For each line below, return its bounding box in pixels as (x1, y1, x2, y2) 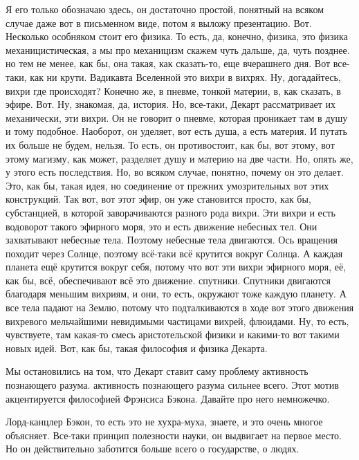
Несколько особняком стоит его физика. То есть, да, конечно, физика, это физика (6, 29, 348, 44)
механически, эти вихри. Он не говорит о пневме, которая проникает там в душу (6, 110, 348, 125)
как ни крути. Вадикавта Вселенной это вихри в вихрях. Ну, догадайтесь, (30, 69, 341, 84)
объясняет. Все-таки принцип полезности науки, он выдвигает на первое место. (6, 427, 342, 442)
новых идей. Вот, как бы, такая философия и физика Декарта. (6, 340, 268, 355)
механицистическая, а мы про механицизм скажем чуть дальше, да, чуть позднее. (6, 42, 350, 57)
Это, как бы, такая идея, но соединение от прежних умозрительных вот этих (6, 178, 329, 192)
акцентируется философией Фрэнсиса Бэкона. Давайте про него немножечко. (6, 391, 330, 405)
